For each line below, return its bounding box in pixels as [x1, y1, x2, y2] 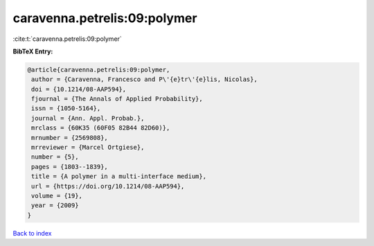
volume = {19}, [31, 192, 83, 200]
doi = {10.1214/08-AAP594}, [31, 85, 127, 93]
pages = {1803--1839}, [31, 163, 109, 170]
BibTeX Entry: [12, 47, 53, 55]
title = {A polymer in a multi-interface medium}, [31, 173, 207, 180]
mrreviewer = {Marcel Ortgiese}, [31, 143, 145, 152]
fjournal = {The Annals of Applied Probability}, [31, 95, 204, 103]
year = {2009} [31, 202, 79, 209]
